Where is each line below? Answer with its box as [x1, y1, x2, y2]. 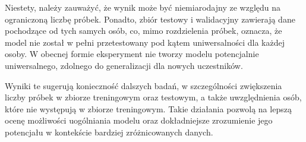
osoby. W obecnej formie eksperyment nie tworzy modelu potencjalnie [5, 48, 259, 60]
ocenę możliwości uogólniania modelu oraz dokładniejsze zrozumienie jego [5, 114, 273, 127]
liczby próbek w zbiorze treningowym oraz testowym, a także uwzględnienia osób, [5, 91, 302, 103]
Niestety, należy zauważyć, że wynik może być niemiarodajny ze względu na [5, 1, 281, 13]
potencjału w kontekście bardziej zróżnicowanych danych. [5, 125, 213, 138]
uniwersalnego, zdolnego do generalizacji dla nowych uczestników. [5, 59, 243, 71]
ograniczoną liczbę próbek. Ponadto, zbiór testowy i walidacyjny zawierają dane [5, 12, 295, 25]
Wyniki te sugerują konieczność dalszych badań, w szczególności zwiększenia [5, 79, 282, 91]
